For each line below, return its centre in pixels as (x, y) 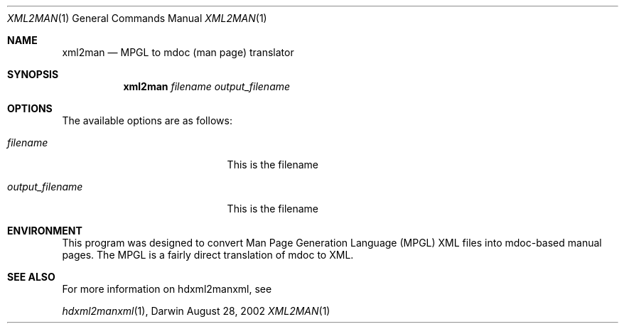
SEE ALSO (31, 277)
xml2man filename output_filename (207, 86)
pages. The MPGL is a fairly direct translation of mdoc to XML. (208, 255)
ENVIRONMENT (45, 231)
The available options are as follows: (147, 120)
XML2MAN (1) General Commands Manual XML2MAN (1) (137, 18)
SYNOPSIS (33, 74)
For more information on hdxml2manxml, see (167, 289)
